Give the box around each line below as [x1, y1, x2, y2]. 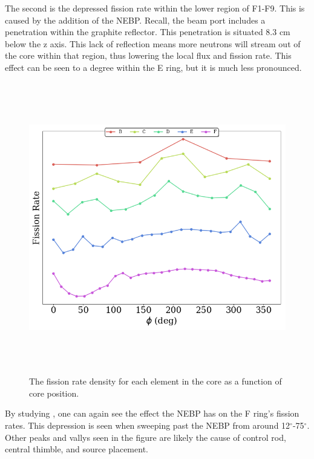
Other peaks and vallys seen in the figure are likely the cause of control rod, [5, 431, 286, 443]
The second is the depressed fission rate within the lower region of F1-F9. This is [5, 2, 305, 14]
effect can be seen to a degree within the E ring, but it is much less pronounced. [5, 61, 302, 73]
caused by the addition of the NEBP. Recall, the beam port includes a [5, 13, 266, 26]
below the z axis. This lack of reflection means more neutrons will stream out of [5, 37, 301, 50]
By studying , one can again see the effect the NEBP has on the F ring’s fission [5, 407, 299, 420]
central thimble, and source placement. [5, 443, 148, 455]
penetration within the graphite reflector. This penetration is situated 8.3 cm [5, 25, 290, 38]
